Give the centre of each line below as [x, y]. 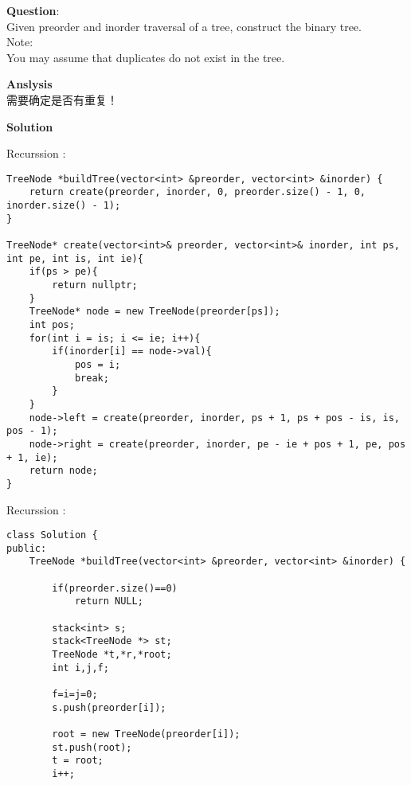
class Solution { [52, 535]
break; [92, 378]
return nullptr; [95, 285]
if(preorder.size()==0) [115, 588]
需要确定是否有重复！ [62, 99]
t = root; [78, 761]
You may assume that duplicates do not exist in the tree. [146, 57]
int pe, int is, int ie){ [75, 258]
